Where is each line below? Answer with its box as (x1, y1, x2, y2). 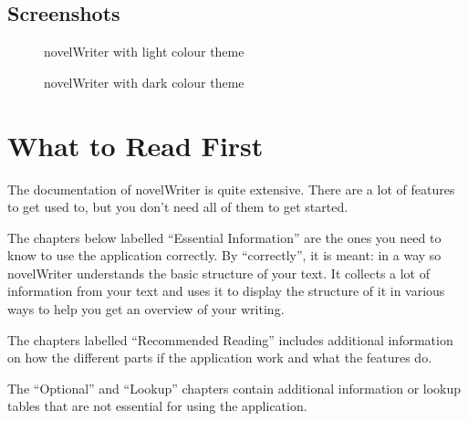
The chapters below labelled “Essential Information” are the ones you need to (7, 227, 442, 247)
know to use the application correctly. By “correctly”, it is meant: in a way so (7, 246, 442, 265)
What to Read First (7, 126, 264, 163)
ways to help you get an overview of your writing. (7, 300, 285, 319)
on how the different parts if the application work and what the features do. (7, 348, 432, 367)
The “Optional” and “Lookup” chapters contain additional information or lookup (7, 378, 462, 397)
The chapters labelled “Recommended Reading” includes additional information (7, 330, 453, 349)
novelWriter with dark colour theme (44, 72, 244, 91)
